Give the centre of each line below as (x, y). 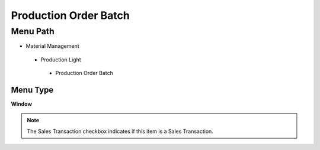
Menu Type (32, 89)
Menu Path (33, 31)
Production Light (61, 60)
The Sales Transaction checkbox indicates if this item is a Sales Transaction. (120, 131)
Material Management (52, 46)
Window (22, 104)
